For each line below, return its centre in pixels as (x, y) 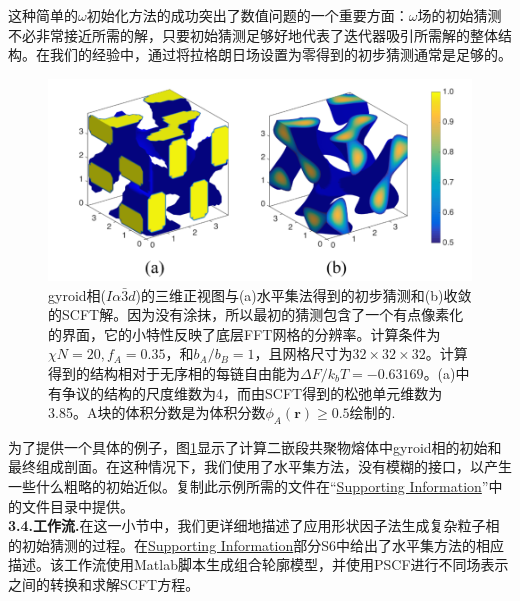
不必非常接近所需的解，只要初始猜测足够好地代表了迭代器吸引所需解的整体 (253, 34)
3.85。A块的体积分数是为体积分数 (157, 412)
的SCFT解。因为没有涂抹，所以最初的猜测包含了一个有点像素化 (256, 314)
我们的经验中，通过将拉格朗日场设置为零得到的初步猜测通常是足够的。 (280, 54)
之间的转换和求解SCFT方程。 (104, 584)
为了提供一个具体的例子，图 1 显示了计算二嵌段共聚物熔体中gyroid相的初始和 (255, 446)
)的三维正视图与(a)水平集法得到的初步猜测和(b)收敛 (303, 294)
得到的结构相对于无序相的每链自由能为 (174, 372)
